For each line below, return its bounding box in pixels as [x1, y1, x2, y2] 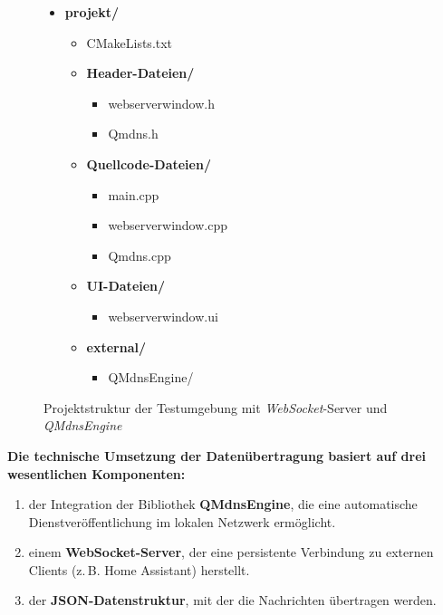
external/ [86, 337, 147, 356]
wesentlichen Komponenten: [7, 464, 186, 483]
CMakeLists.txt [86, 33, 173, 52]
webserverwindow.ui [108, 306, 218, 325]
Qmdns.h [108, 124, 159, 143]
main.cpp [108, 185, 159, 204]
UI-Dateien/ [86, 276, 166, 295]
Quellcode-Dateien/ [86, 154, 211, 173]
